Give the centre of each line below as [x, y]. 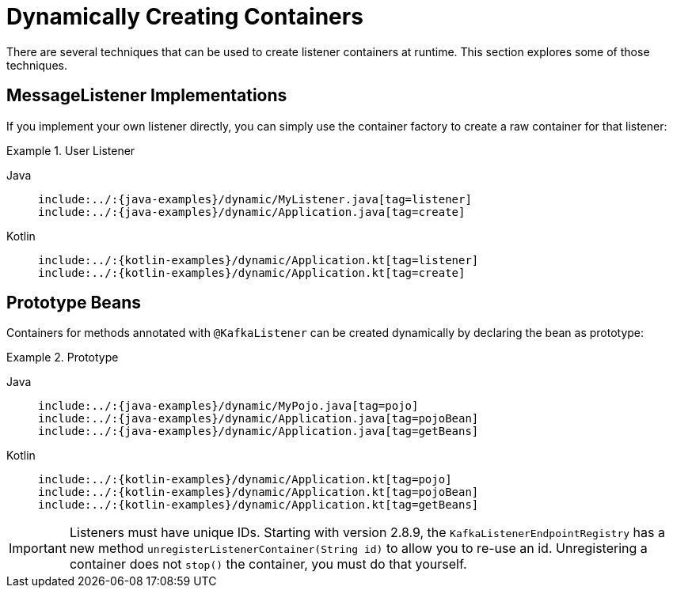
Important [38, 549]
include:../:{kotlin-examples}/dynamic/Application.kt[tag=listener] [259, 260]
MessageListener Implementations [147, 96]
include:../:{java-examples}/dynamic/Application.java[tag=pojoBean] [259, 419]
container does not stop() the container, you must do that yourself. [268, 564]
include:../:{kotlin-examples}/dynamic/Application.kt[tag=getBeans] [259, 505]
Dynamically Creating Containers [185, 17]
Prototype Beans [74, 303]
